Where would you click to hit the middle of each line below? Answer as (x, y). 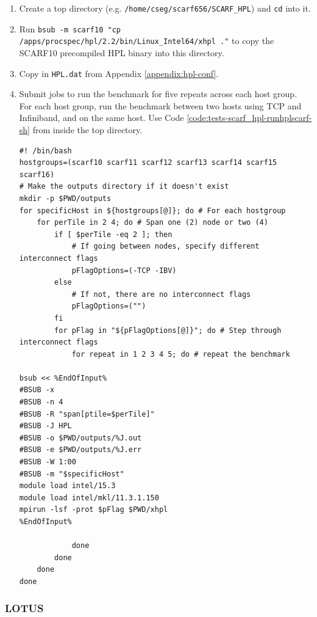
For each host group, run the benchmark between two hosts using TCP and (160, 105)
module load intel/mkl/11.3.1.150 (89, 498)
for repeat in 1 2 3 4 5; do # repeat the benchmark (181, 354)
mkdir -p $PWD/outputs (65, 198)
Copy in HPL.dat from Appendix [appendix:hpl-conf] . (119, 73)
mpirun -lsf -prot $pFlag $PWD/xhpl (94, 510)
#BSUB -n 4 (41, 402)
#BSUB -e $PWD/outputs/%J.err (80, 450)
